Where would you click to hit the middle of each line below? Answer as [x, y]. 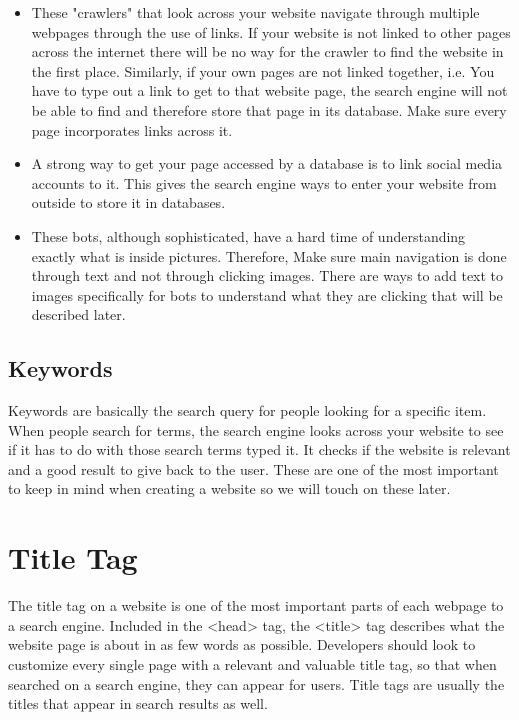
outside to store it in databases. [128, 202]
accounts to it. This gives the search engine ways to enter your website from [264, 182]
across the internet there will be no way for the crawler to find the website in [267, 51]
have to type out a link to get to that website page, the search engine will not [269, 90]
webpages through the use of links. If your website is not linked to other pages [271, 31]
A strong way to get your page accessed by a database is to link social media [267, 163]
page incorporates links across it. [132, 129]
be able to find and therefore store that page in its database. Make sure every [269, 109]
